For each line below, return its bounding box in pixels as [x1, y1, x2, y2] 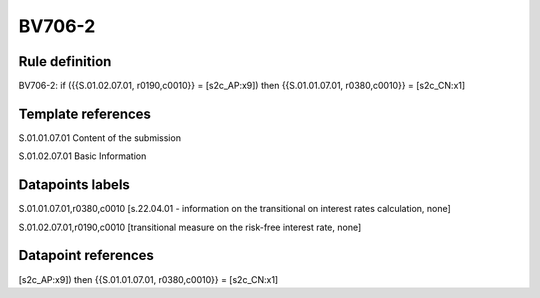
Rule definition [18, 53, 112, 70]
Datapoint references [18, 247, 155, 264]
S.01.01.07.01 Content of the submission [18, 131, 182, 144]
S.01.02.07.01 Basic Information [18, 150, 147, 162]
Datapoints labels [18, 176, 130, 194]
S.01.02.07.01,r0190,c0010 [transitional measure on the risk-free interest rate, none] [18, 221, 362, 233]
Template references [18, 105, 152, 122]
